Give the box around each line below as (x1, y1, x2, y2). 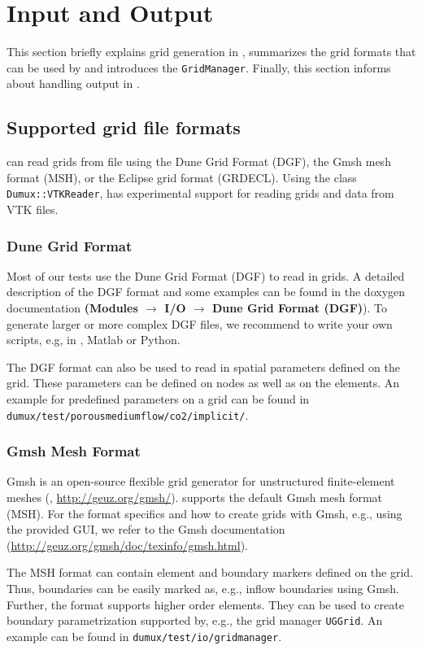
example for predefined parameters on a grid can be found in (7, 390, 310, 407)
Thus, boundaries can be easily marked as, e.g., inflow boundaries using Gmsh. (7, 580, 399, 597)
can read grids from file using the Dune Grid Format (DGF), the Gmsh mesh (7, 153, 391, 170)
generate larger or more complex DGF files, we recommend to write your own (7, 315, 393, 332)
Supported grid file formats (7, 115, 241, 140)
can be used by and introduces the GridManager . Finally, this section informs (7, 59, 391, 76)
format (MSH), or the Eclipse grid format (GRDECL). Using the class (7, 168, 357, 185)
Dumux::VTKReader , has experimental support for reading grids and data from (7, 185, 394, 202)
